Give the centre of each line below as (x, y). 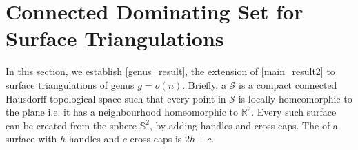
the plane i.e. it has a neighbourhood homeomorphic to (122, 112)
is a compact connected (288, 84)
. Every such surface (294, 112)
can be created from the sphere (71, 125)
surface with (31, 139)
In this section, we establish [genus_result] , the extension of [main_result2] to (170, 71)
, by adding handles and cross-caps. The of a (243, 125)
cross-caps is (156, 139)
